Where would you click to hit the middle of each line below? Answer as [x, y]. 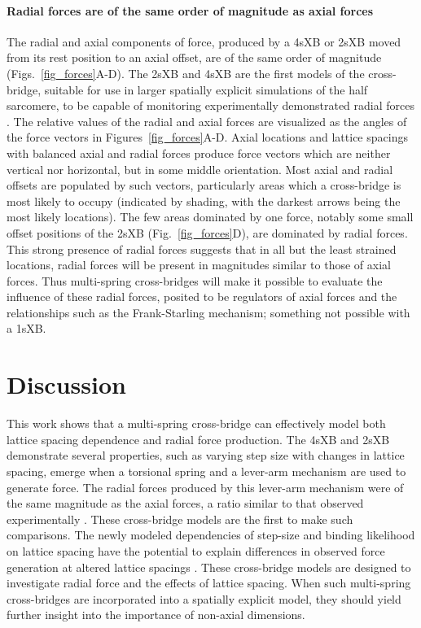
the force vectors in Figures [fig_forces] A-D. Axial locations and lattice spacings [207, 137]
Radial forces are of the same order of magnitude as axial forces [190, 10]
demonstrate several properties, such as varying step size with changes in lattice [206, 455]
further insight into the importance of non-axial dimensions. [156, 615]
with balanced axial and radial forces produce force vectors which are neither [199, 153]
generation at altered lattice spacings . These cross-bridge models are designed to [209, 567]
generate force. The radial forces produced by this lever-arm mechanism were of [205, 487]
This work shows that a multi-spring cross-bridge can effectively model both [196, 423]
